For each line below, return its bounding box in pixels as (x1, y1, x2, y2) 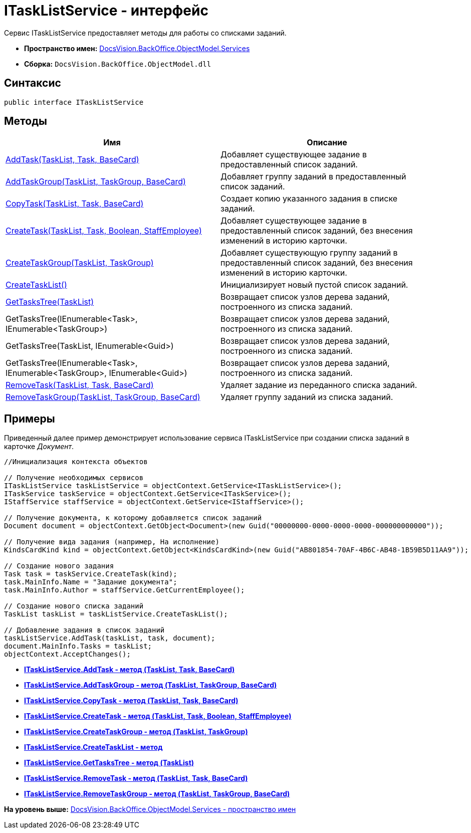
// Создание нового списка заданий (4, 602, 144, 610)
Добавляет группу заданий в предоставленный (220, 171, 406, 182)
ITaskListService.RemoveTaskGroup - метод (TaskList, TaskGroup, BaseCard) (24, 789, 290, 798)
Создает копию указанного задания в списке (220, 193, 398, 204)
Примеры (4, 412, 55, 425)
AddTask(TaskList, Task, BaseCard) (6, 154, 139, 165)
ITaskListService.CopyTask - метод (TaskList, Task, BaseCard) (24, 696, 239, 705)
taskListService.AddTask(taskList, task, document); (4, 634, 215, 643)
